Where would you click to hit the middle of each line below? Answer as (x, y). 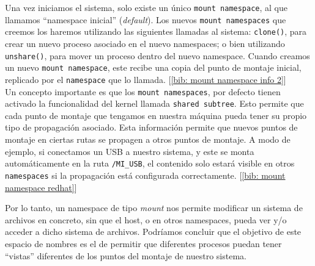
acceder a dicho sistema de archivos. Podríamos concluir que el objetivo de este (153, 232)
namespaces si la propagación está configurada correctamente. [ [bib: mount (145, 175)
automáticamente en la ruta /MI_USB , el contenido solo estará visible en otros (150, 163)
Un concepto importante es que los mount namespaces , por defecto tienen (143, 91)
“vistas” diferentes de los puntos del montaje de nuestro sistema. (126, 255)
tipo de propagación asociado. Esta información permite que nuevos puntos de (151, 127)
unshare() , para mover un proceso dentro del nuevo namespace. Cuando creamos (157, 55)
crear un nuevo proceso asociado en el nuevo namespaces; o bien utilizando (145, 43)
